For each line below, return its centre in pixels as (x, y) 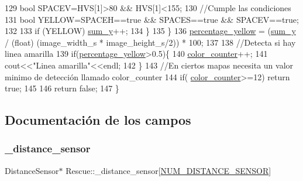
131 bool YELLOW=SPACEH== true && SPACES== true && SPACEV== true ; (152, 19)
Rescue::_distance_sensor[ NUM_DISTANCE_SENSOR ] (168, 170)
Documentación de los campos (98, 120)
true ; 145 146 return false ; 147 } (62, 88)
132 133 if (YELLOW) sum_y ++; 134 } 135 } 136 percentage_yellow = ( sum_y (150, 31)
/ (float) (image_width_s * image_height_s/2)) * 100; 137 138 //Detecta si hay (150, 42)
